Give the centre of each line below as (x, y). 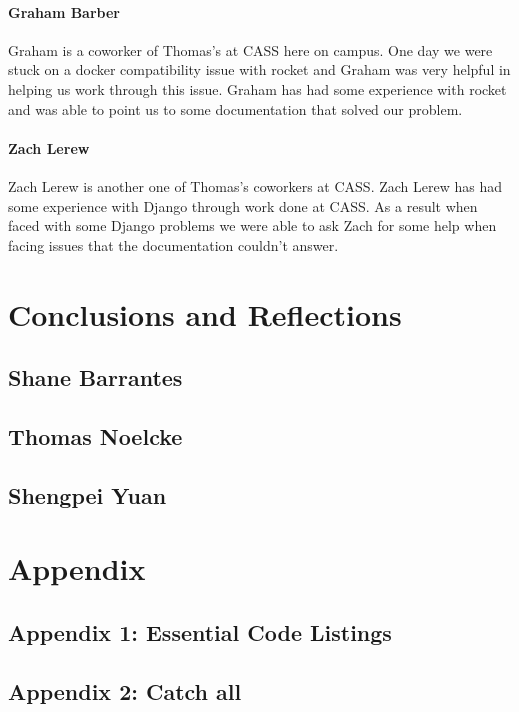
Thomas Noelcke (95, 435)
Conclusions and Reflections (205, 313)
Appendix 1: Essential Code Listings (200, 631)
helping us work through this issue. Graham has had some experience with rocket (257, 88)
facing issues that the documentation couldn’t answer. (173, 244)
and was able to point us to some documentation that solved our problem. (235, 108)
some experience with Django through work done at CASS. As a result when (243, 205)
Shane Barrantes (95, 377)
